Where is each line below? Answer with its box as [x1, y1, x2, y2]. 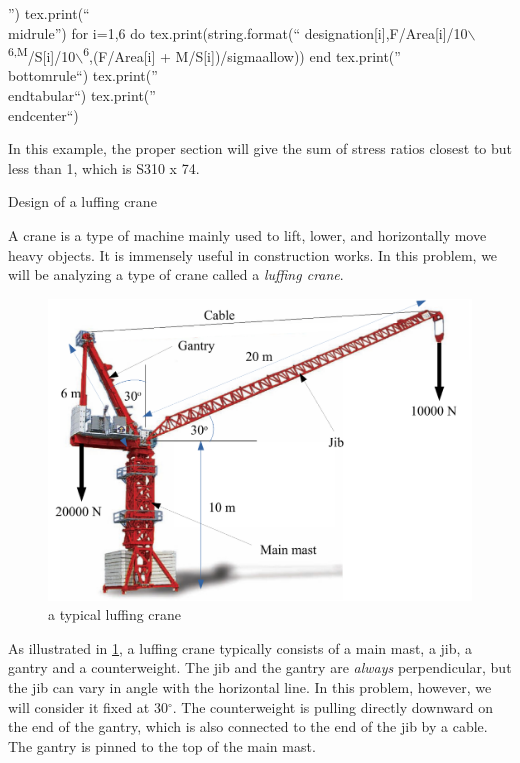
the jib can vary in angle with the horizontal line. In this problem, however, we [8, 677, 492, 697]
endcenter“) [8, 104, 79, 125]
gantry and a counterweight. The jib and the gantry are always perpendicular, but [8, 657, 512, 678]
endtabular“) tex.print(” [8, 85, 156, 106]
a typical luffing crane [48, 604, 182, 625]
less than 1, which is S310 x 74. [8, 157, 200, 178]
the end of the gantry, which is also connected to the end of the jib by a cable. [8, 716, 488, 737]
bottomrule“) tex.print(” [8, 65, 158, 86]
